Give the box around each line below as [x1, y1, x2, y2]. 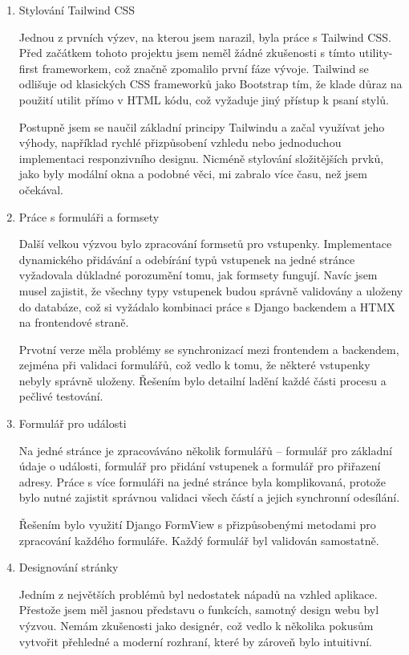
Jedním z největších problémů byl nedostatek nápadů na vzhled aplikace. [18, 585, 378, 602]
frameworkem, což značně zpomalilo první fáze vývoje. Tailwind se [42, 59, 369, 76]
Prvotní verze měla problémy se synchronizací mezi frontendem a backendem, [18, 340, 399, 357]
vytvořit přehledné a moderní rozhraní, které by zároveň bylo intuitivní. [18, 633, 372, 649]
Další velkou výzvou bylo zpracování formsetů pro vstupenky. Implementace [18, 235, 392, 252]
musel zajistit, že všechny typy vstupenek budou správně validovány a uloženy [18, 282, 403, 299]
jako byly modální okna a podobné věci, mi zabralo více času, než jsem [18, 165, 367, 182]
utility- [358, 44, 393, 61]
